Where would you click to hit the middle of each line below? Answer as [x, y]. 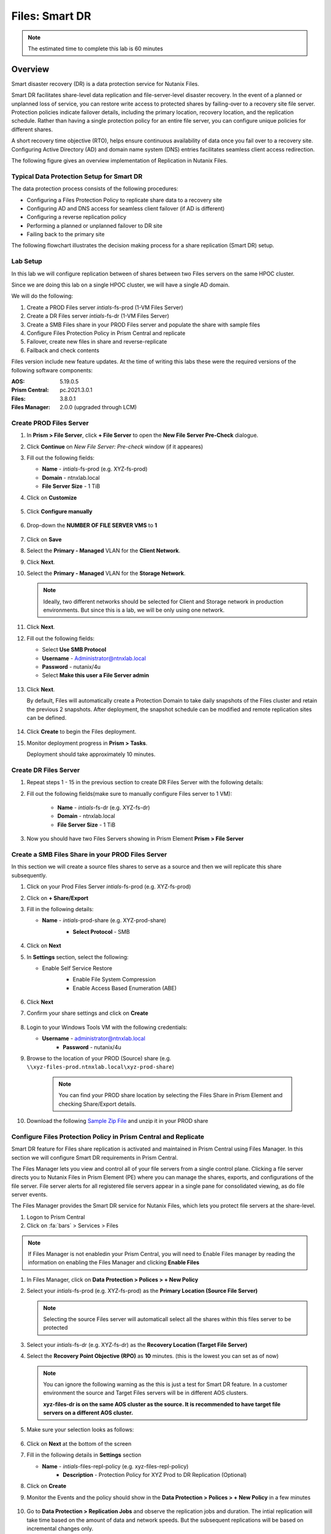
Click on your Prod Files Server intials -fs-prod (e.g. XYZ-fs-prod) [109, 887]
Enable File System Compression [114, 979]
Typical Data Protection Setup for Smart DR [77, 176]
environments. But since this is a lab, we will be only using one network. [134, 610]
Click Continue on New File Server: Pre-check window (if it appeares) [115, 446]
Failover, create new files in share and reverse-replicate [97, 342]
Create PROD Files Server [50, 423]
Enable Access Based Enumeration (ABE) [125, 988]
